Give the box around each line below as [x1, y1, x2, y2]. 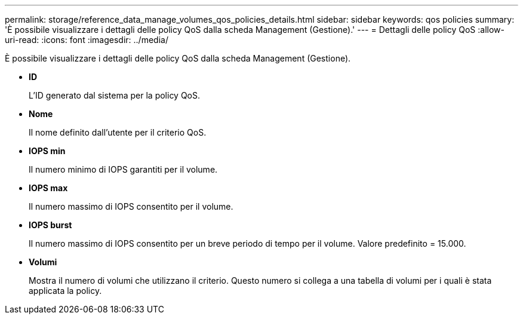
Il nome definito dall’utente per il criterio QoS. [29, 127, 207, 137]
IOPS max [29, 183, 68, 193]
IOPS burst [29, 220, 72, 230]
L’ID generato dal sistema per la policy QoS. [29, 90, 201, 100]
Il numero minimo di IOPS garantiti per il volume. [29, 164, 218, 174]
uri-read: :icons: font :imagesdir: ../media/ [5, 35, 168, 45]
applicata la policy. [29, 286, 102, 296]
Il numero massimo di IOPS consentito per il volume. [29, 201, 233, 211]
